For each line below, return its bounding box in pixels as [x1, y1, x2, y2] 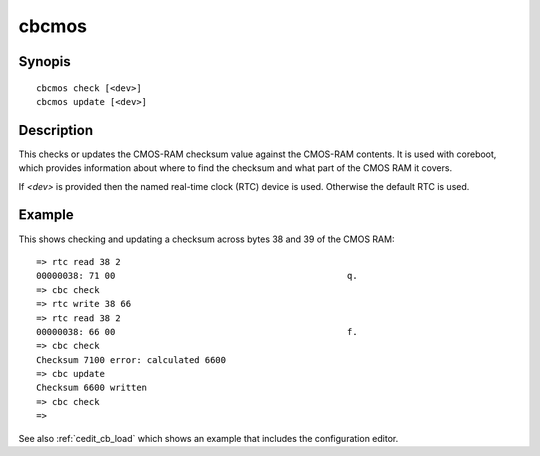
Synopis [18, 53, 72, 70]
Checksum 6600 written [36, 382, 148, 394]
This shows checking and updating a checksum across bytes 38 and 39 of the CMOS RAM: [18, 233, 395, 245]
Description [18, 121, 94, 139]
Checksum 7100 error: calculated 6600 [36, 354, 227, 365]
